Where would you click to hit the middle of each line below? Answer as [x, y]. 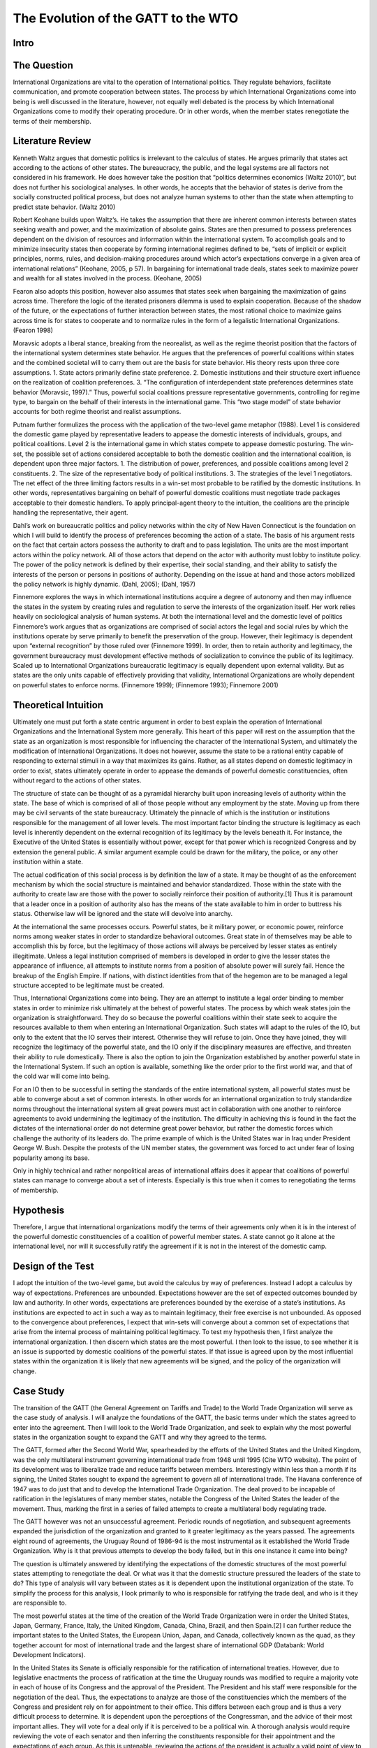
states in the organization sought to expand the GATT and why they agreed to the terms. [140, 1437]
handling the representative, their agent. [71, 513]
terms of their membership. [52, 121]
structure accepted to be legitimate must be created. [89, 985]
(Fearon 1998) [33, 330]
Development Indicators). [49, 1655]
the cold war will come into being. [61, 1076]
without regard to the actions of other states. [77, 780]
